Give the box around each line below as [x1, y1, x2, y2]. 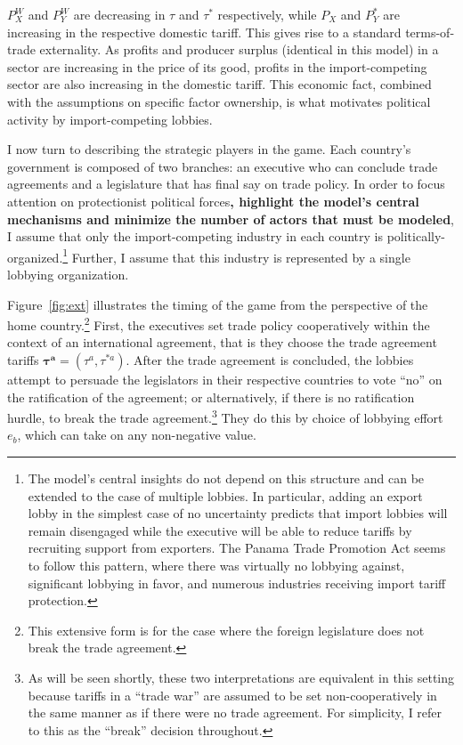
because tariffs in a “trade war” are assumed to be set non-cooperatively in [28, 685, 437, 704]
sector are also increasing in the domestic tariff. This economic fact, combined [7, 75, 432, 93]
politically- [386, 227, 446, 246]
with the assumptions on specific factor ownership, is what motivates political [7, 92, 431, 110]
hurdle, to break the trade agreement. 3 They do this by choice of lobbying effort [7, 406, 443, 426]
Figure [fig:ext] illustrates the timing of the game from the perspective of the [7, 295, 428, 313]
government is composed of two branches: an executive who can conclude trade [7, 157, 438, 175]
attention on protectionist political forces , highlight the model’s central [7, 191, 419, 210]
